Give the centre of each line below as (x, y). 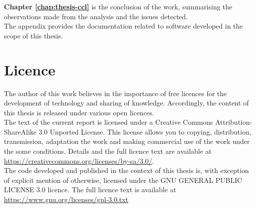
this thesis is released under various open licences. (79, 112)
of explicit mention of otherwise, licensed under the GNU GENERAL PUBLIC (123, 180)
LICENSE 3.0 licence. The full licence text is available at (90, 190)
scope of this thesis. (34, 35)
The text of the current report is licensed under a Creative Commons (109, 122)
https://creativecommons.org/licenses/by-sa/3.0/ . (79, 160)
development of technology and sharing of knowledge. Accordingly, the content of (127, 103)
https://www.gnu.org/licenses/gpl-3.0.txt (66, 199)
